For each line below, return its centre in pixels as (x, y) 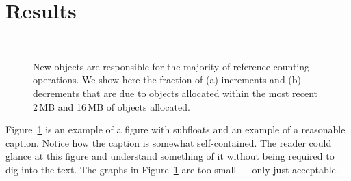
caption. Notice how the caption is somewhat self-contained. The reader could (169, 142)
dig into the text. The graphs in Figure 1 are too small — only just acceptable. (172, 169)
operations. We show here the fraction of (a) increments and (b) (167, 80)
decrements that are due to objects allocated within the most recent (175, 93)
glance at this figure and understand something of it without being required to (170, 156)
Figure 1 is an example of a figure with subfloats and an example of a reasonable (175, 129)
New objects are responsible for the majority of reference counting (171, 66)
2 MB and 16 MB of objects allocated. (112, 106)
